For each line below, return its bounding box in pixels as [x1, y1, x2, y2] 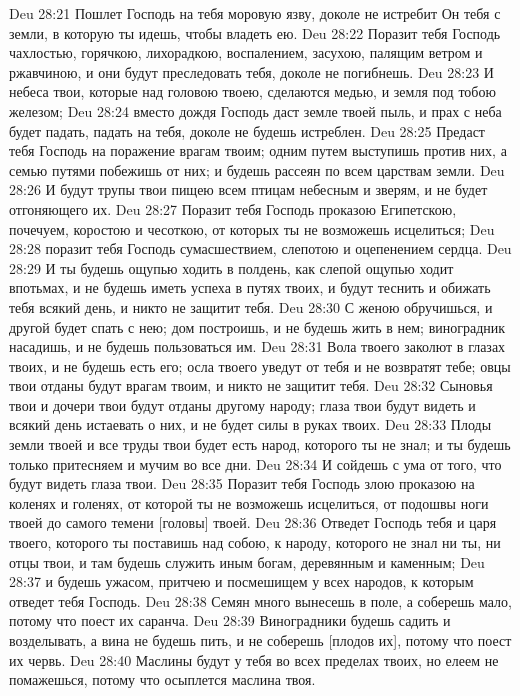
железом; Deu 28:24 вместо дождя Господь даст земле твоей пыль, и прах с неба [9, 100, 502, 121]
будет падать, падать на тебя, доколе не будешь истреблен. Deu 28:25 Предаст [9, 120, 485, 141]
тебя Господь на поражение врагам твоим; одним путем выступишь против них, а [9, 140, 507, 161]
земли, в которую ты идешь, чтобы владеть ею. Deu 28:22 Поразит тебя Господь [9, 22, 501, 43]
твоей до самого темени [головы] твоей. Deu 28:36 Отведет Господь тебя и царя [9, 512, 497, 533]
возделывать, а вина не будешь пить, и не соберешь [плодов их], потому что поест [9, 630, 512, 650]
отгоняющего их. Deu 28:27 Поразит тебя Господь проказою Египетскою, [9, 198, 457, 219]
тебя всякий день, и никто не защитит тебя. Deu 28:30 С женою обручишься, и [9, 296, 493, 317]
